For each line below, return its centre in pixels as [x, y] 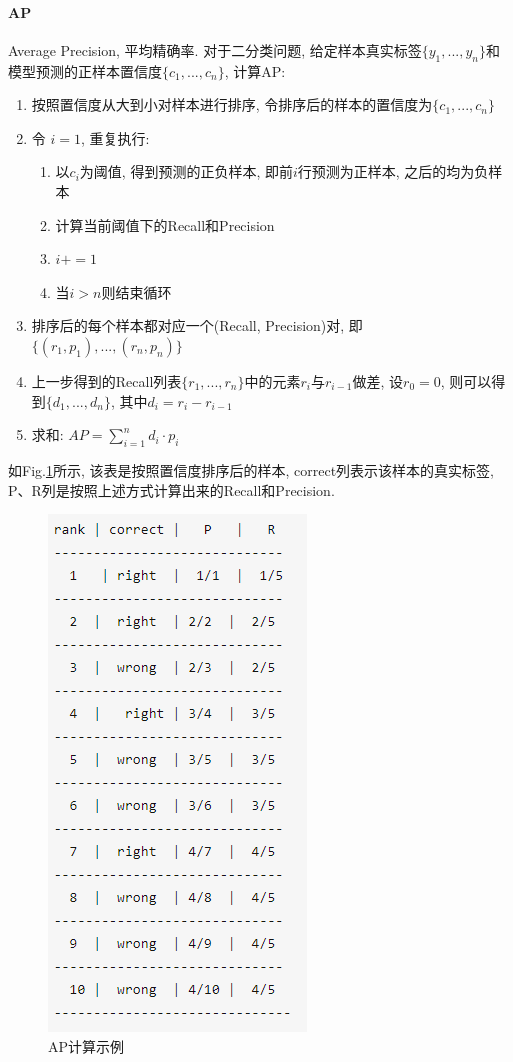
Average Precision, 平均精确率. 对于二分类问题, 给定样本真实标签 [215, 49]
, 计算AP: [255, 70]
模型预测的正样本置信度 [85, 70]
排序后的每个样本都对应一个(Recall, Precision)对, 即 [197, 325]
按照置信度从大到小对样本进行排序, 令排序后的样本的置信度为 [232, 104]
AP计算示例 [86, 1045]
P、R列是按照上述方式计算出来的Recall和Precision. [171, 489]
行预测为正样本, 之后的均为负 [393, 171]
